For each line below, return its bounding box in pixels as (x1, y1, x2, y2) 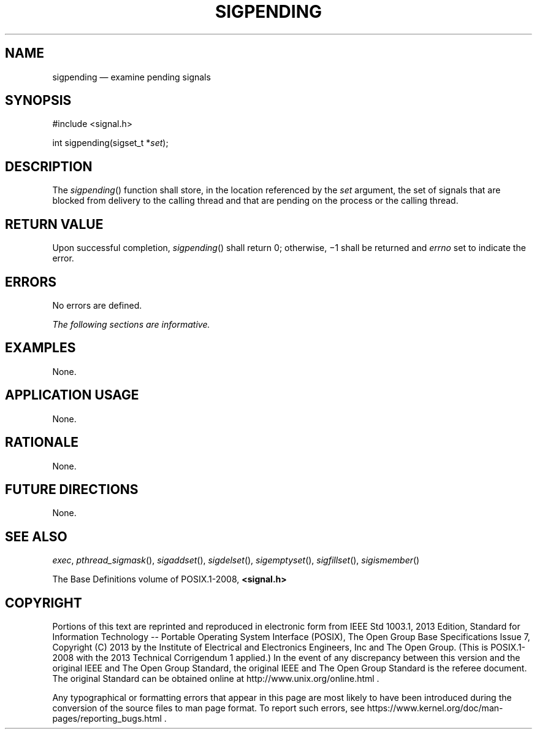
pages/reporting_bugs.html (52, 713, 162, 724)
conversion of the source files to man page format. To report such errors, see (52, 703, 365, 714)
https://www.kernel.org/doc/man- (367, 703, 503, 714)
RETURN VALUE (5, 216, 104, 232)
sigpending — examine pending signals (52, 71, 211, 82)
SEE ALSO (5, 528, 67, 544)
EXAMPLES (5, 340, 76, 356)
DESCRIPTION (5, 158, 93, 174)
